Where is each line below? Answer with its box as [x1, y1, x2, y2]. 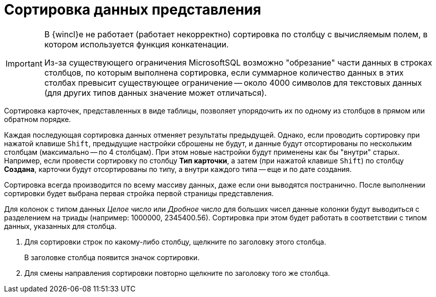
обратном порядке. [4, 114, 71, 124]
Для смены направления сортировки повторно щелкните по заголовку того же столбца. [24, 268, 330, 277]
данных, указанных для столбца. [4, 221, 117, 230]
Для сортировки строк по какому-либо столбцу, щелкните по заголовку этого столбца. [24, 237, 326, 246]
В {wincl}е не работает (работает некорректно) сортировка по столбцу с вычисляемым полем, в [44, 29, 428, 39]
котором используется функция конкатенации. [44, 39, 229, 49]
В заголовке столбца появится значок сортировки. [24, 253, 200, 262]
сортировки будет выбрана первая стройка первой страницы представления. [4, 189, 274, 198]
